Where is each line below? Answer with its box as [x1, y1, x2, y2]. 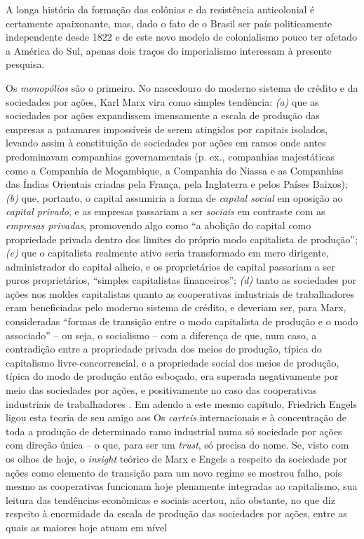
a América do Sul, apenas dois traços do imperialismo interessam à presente [6, 43, 332, 57]
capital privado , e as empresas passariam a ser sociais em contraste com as [6, 204, 325, 219]
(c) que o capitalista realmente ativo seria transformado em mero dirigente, [6, 245, 329, 260]
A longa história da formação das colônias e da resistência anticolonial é [6, 2, 315, 16]
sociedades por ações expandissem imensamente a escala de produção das [6, 108, 320, 123]
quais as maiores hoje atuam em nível [6, 519, 168, 534]
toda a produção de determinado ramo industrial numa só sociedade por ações [6, 423, 342, 438]
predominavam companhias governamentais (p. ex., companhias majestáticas [6, 149, 335, 163]
